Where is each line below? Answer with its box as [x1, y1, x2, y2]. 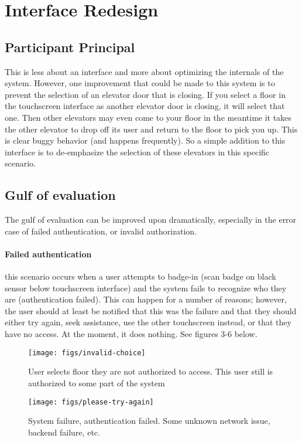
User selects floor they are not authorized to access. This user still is [28, 365, 273, 378]
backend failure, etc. [28, 426, 100, 438]
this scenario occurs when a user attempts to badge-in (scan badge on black [5, 270, 276, 283]
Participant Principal [5, 38, 135, 56]
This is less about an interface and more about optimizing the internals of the [5, 65, 284, 77]
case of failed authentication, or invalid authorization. [5, 225, 197, 237]
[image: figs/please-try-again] [28, 397, 154, 406]
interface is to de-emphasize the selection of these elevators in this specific [5, 145, 270, 158]
